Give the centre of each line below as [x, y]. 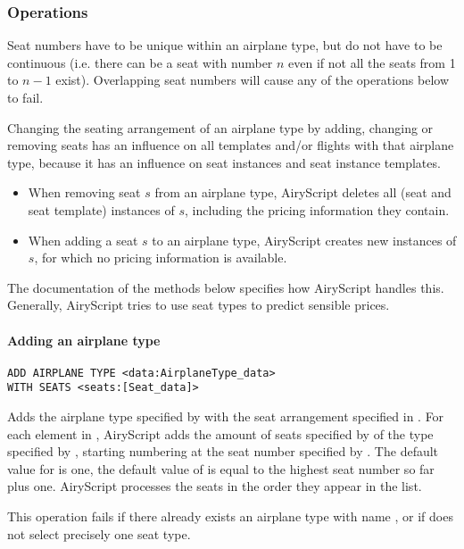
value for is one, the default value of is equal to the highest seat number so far [221, 468]
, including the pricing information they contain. [317, 209]
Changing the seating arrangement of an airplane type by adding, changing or [220, 127]
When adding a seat [83, 240]
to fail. [25, 97]
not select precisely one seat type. [99, 533]
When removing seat [84, 192]
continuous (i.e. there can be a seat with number [140, 62]
